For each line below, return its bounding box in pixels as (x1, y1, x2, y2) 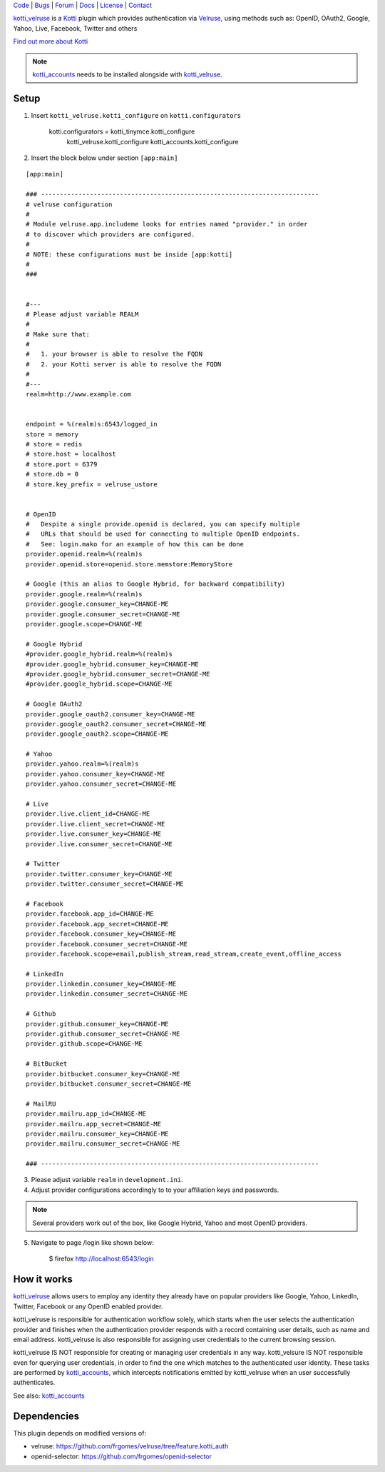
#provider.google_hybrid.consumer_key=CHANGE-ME (26, 660, 199, 668)
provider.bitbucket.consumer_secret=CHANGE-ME (26, 1079, 192, 1088)
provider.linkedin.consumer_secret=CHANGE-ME (26, 990, 188, 998)
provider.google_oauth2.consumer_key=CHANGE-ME (26, 710, 195, 718)
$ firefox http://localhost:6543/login (48, 1254, 154, 1263)
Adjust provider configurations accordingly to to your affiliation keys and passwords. (31, 1186, 279, 1194)
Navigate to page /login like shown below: (31, 1238, 154, 1247)
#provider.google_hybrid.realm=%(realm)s (26, 650, 173, 659)
